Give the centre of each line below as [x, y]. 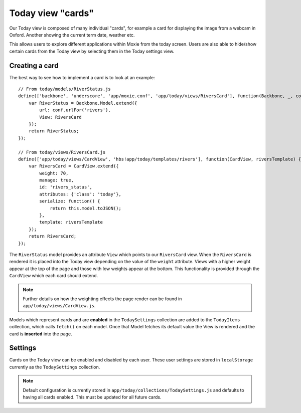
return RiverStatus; [54, 131]
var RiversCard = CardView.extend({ [73, 166]
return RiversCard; [52, 236]
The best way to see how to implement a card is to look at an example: [82, 77]
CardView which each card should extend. [54, 276]
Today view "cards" [51, 13]
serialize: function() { [70, 201]
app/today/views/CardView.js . [59, 306]
